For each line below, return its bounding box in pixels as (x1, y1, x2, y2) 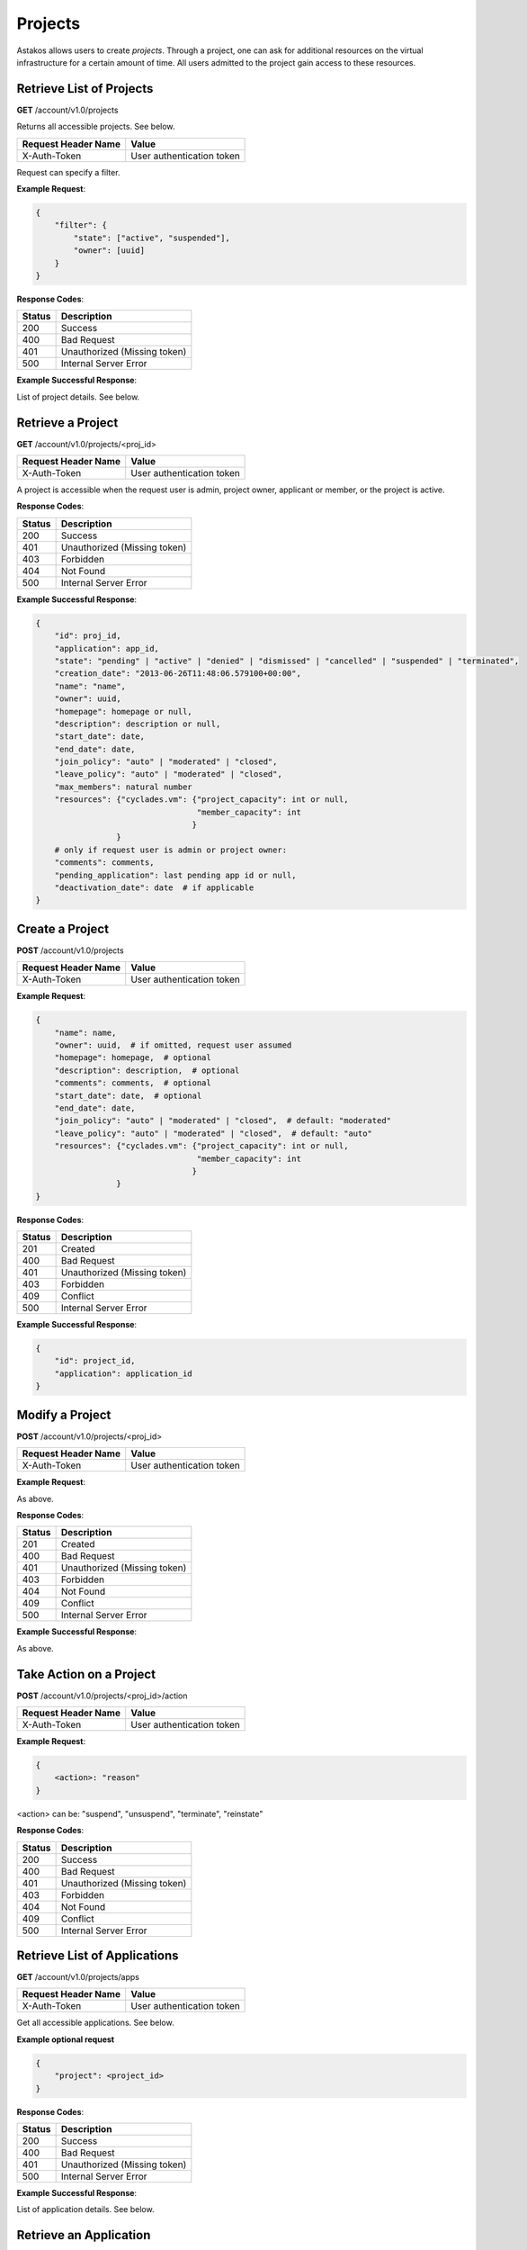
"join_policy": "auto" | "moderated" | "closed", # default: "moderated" (54, 1116, 391, 1126)
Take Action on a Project (16, 1666, 156, 1682)
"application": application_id (54, 1368, 192, 1379)
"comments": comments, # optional (54, 1078, 211, 1088)
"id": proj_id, (54, 631, 121, 641)
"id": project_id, (54, 1355, 136, 1366)
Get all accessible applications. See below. (16, 2017, 174, 2029)
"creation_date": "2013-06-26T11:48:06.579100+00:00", (54, 669, 301, 679)
